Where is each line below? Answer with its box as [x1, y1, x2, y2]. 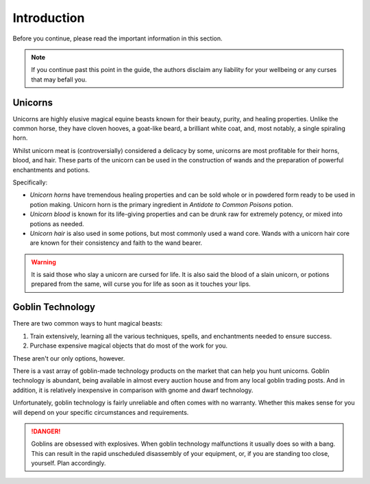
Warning [31, 258, 56, 266]
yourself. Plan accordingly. [31, 459, 106, 468]
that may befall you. [31, 75, 87, 84]
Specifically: [12, 178, 48, 186]
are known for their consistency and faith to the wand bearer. [29, 239, 202, 247]
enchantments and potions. [12, 165, 90, 174]
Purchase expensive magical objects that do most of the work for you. [29, 341, 228, 350]
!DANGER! [31, 427, 61, 435]
